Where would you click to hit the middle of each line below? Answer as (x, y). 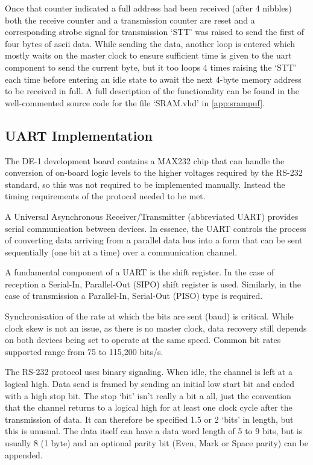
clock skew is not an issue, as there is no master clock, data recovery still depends (156, 328)
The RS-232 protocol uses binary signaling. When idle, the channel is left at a (149, 372)
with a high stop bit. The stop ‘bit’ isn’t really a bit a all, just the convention (148, 395)
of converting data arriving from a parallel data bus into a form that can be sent (154, 240)
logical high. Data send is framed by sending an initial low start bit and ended (150, 384)
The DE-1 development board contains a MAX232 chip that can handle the (145, 160)
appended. (24, 454)
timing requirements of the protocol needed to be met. (105, 196)
